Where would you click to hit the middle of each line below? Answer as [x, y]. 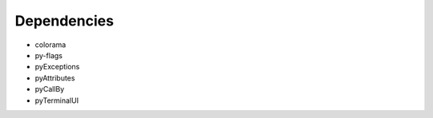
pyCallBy [50, 89]
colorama [51, 45]
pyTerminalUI [57, 100]
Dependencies [64, 21]
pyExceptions [57, 67]
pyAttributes [55, 78]
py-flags [49, 55]
